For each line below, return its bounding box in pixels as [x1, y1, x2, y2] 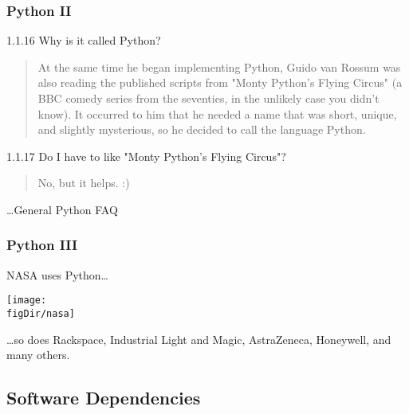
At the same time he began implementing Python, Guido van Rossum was [37, 58, 401, 75]
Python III [6, 235, 78, 255]
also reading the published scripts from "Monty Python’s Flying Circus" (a [37, 74, 403, 91]
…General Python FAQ [6, 201, 118, 217]
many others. [6, 346, 70, 363]
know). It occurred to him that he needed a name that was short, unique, [37, 105, 397, 122]
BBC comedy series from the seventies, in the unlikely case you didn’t [37, 90, 380, 106]
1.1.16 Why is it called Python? [6, 32, 161, 49]
